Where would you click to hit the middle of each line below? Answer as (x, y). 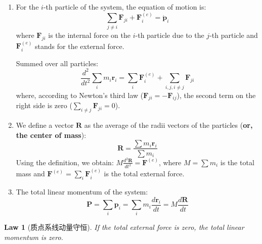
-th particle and (234, 35)
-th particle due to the (170, 35)
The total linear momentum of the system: (82, 192)
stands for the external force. (80, 46)
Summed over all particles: (57, 63)
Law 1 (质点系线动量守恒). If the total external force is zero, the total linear (124, 227)
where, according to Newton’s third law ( (80, 95)
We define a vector (45, 125)
